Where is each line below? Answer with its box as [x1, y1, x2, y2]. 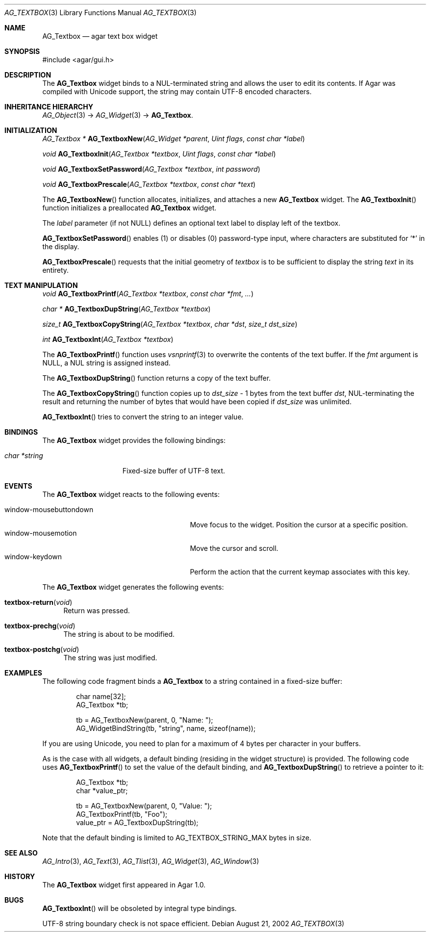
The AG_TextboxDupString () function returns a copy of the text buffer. [42, 374, 271, 382]
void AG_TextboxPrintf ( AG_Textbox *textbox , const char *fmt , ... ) [42, 289, 253, 298]
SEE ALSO [4, 849, 38, 857]
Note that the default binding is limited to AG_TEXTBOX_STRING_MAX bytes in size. [42, 833, 311, 842]
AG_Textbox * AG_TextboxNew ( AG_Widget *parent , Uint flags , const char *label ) [42, 134, 305, 143]
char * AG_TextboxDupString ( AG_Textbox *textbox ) [42, 305, 211, 313]
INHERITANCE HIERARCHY [4, 103, 93, 111]
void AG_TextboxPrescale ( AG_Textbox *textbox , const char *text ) [42, 180, 256, 188]
